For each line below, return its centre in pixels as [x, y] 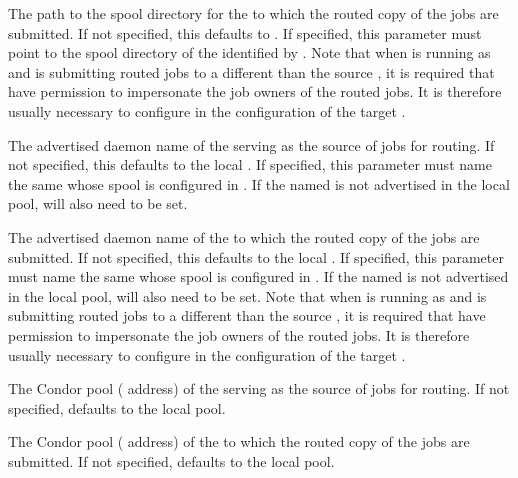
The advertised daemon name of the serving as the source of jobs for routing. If [251, 144]
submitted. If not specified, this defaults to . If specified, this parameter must [245, 32]
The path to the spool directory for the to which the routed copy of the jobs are [253, 13]
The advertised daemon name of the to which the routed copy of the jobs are [244, 236]
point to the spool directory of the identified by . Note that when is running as [249, 52]
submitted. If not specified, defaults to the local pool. [171, 460]
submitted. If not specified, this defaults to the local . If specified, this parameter [256, 256]
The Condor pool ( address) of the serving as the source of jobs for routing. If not [259, 388]
